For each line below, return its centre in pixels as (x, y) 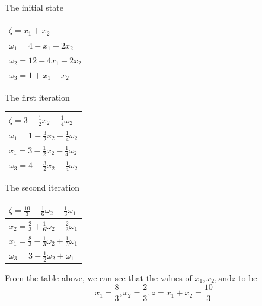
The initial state (34, 7)
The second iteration (42, 187)
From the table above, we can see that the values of (98, 278)
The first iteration (37, 97)
